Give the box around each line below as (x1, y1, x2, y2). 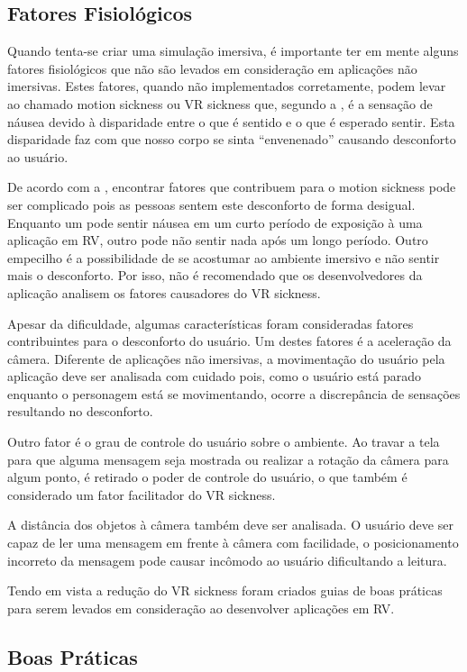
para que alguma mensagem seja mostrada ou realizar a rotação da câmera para (7, 450, 449, 468)
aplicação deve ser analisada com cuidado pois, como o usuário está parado (7, 367, 421, 386)
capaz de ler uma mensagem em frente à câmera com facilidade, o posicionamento (7, 533, 459, 552)
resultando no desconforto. (7, 402, 153, 421)
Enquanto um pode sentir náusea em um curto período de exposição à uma (7, 213, 423, 232)
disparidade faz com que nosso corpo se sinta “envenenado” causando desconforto (7, 130, 456, 149)
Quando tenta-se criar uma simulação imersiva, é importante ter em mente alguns (7, 41, 459, 60)
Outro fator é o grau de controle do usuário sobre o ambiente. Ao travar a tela (7, 432, 440, 451)
